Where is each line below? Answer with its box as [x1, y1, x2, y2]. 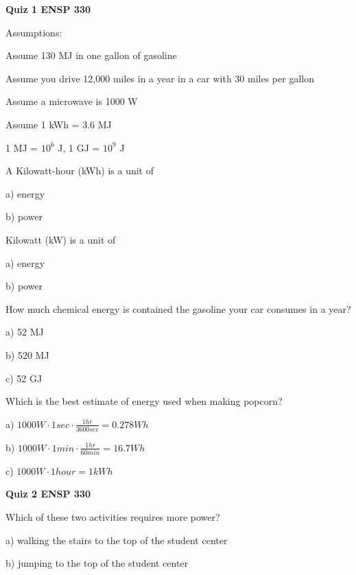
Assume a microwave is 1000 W [5, 94, 138, 108]
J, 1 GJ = [58, 140, 100, 154]
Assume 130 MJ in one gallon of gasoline [5, 48, 177, 62]
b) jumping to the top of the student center [5, 556, 189, 570]
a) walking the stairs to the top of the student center [5, 532, 228, 547]
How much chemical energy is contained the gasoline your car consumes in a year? [5, 301, 351, 316]
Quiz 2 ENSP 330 [5, 486, 91, 501]
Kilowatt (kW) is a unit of [5, 232, 116, 246]
